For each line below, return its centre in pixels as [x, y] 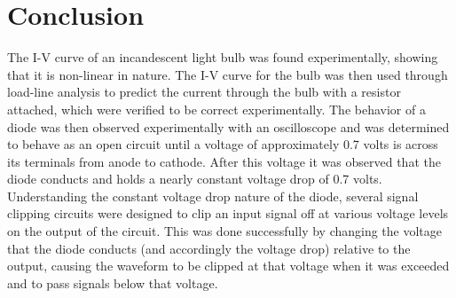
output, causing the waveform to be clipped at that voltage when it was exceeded [228, 266]
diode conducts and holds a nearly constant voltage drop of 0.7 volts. [195, 179]
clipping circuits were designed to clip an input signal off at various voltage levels [228, 213]
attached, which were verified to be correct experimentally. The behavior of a [216, 109]
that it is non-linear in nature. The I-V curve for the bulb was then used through [228, 74]
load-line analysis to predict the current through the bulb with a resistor [204, 92]
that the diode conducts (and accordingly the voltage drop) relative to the [209, 248]
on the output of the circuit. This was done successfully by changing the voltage [225, 231]
